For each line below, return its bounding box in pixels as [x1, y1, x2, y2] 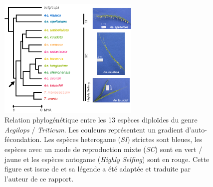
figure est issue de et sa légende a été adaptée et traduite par [4, 163, 191, 174]
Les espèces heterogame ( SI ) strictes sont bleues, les [43, 134, 203, 144]
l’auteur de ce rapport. [4, 173, 74, 183]
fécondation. [4, 134, 42, 144]
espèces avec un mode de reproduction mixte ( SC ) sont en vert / [4, 143, 203, 154]
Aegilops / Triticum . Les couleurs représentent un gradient [4, 124, 183, 134]
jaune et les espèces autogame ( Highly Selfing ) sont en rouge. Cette [4, 153, 210, 164]
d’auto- [185, 124, 208, 134]
